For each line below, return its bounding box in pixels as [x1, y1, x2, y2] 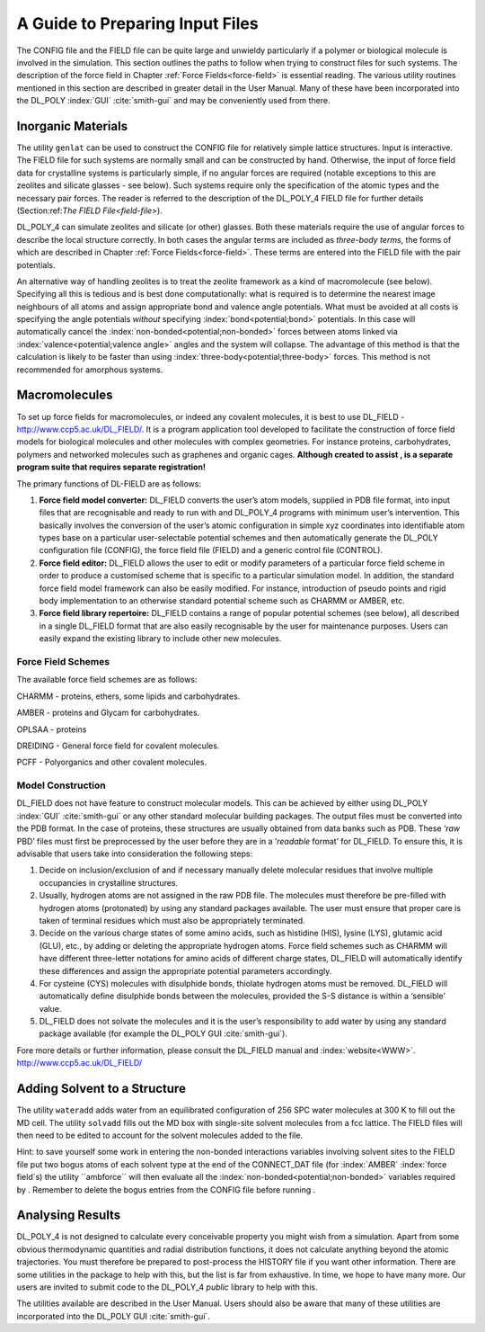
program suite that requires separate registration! [16, 461, 207, 472]
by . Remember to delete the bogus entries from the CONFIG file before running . [16, 1184, 316, 1195]
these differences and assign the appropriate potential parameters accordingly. [39, 965, 332, 976]
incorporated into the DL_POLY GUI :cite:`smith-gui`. [16, 1310, 210, 1321]
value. [39, 1003, 62, 1014]
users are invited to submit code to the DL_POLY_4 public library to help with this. [16, 1282, 318, 1292]
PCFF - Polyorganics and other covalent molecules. [16, 756, 207, 768]
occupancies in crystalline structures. [39, 877, 179, 888]
